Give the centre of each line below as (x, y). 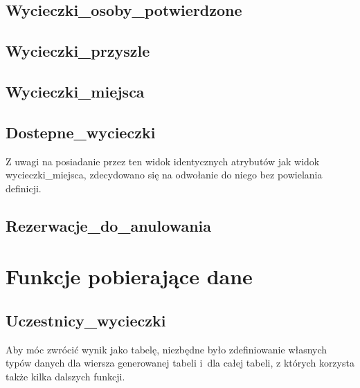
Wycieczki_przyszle (78, 51)
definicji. (24, 188)
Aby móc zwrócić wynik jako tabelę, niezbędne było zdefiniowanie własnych (166, 349)
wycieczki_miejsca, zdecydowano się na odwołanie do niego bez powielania (164, 175)
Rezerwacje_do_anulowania (109, 225)
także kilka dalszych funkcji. (65, 376)
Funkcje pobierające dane (129, 276)
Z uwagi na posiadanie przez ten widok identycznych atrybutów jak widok (163, 161)
